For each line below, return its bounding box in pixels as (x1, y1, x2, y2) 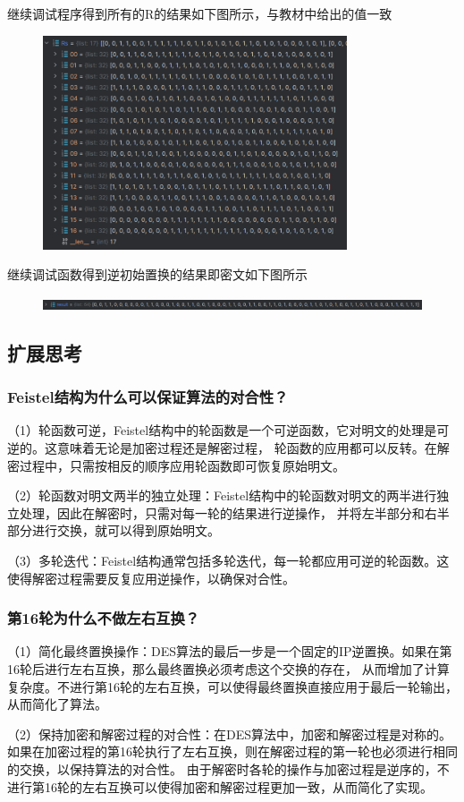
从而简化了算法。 (7, 695, 107, 713)
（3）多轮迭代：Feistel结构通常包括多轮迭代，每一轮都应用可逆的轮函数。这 (7, 551, 450, 570)
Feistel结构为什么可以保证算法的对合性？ (7, 386, 289, 408)
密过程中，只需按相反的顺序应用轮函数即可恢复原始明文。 (7, 456, 345, 474)
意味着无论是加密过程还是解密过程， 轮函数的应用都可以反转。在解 (56, 439, 450, 457)
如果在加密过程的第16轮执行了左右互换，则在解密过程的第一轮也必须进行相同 (7, 742, 458, 761)
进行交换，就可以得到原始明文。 (31, 521, 220, 540)
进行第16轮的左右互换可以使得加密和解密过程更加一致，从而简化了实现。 (7, 777, 433, 796)
